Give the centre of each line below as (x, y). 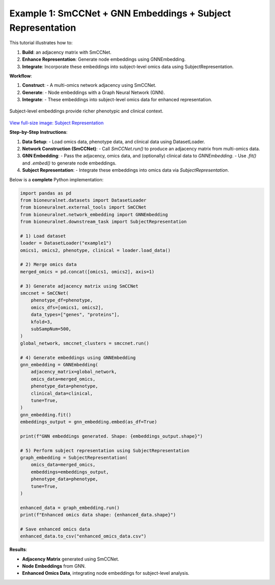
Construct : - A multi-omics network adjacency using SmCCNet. (89, 85)
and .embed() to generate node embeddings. (69, 163)
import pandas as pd (46, 193)
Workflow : (21, 76)
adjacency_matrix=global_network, (74, 372)
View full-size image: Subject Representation (57, 123)
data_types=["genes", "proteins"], (75, 315)
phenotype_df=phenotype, (62, 300)
